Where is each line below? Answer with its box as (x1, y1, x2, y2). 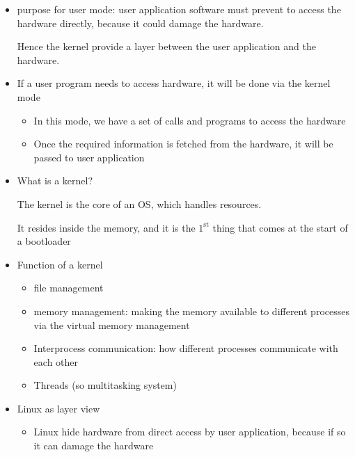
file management (33, 280, 104, 295)
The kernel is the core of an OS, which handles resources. (17, 196, 262, 211)
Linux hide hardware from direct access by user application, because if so (33, 424, 346, 439)
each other (33, 354, 79, 369)
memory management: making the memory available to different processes (33, 303, 349, 318)
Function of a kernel (17, 257, 103, 271)
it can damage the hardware (33, 438, 154, 453)
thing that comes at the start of (212, 220, 348, 234)
